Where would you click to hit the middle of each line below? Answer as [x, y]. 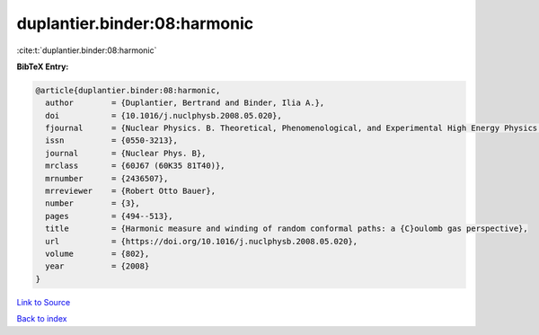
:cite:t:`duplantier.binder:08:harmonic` [87, 50]
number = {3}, [93, 203]
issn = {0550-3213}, [112, 141]
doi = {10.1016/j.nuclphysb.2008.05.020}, [163, 115]
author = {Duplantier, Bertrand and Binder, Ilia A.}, [185, 103]
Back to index [42, 319]
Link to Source [44, 302]
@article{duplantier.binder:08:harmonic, [128, 90]
